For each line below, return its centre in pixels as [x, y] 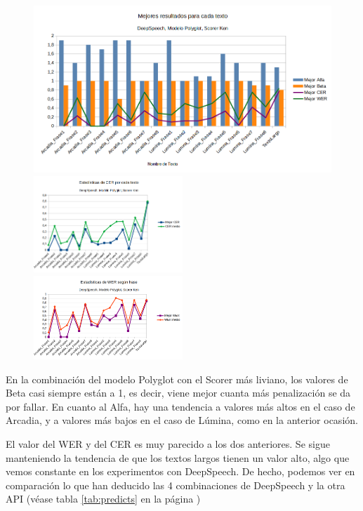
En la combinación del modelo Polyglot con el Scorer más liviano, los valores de [177, 379]
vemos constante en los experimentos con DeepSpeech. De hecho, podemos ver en [180, 471]
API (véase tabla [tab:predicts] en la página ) [103, 499]
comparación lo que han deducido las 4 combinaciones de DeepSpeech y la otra [176, 485]
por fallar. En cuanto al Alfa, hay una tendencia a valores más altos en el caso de [180, 406]
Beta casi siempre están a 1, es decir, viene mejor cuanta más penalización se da [178, 393]
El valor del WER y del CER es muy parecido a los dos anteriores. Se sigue [168, 444]
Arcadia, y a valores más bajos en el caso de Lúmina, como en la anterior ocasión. [182, 420]
